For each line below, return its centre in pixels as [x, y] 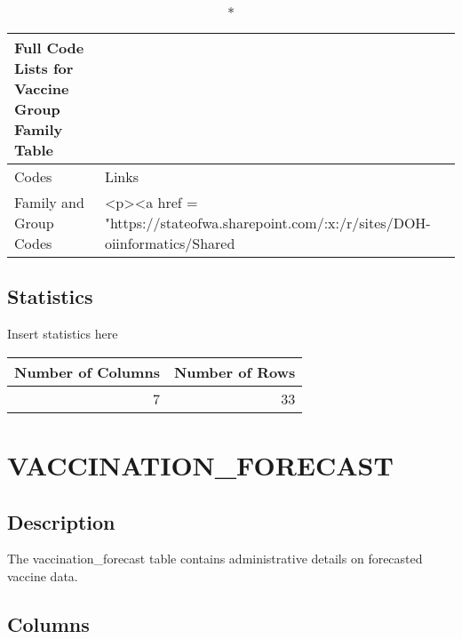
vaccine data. [43, 575]
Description [61, 521]
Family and [49, 202]
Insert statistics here [63, 334]
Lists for [44, 68]
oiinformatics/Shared [170, 243]
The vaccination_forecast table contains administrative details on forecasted [215, 559]
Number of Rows [235, 371]
